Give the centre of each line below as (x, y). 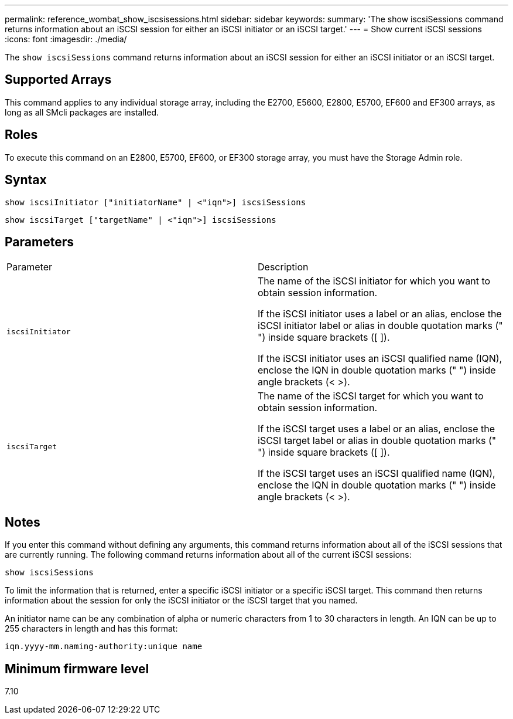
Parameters (39, 242)
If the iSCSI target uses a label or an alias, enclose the (377, 429)
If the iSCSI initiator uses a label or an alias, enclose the (380, 314)
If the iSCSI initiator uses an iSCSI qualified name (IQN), (380, 359)
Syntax (26, 180)
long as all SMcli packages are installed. (82, 112)
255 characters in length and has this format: (91, 629)
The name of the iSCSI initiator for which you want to (374, 281)
